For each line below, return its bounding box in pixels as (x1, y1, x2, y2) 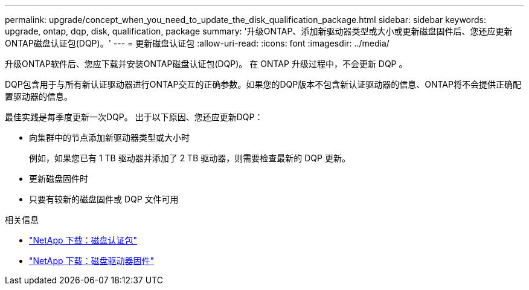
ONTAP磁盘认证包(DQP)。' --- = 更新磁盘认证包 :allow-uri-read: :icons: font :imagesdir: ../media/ (5, 38, 390, 48)
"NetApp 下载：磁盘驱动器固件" (29, 256, 155, 266)
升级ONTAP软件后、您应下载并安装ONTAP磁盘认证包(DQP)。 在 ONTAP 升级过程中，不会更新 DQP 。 (5, 59, 408, 69)
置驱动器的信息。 (5, 91, 72, 101)
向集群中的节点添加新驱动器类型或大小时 (29, 132, 190, 143)
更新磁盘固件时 (29, 173, 88, 184)
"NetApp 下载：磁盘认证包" (29, 235, 138, 245)
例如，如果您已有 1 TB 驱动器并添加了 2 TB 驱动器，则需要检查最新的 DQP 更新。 (29, 153, 350, 163)
